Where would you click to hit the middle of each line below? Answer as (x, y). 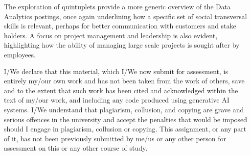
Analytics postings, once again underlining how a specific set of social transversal (125, 16)
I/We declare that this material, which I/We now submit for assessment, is (116, 71)
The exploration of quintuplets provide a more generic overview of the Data (117, 6)
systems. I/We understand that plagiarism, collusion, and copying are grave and (124, 109)
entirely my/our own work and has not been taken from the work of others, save (124, 81)
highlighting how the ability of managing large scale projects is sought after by (122, 45)
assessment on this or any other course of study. (76, 148)
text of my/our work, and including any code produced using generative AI (117, 100)
